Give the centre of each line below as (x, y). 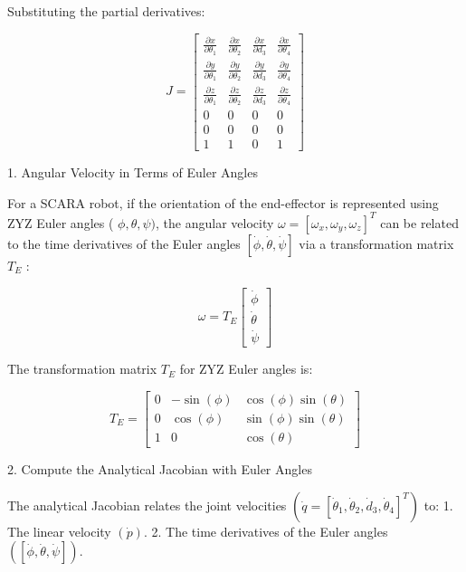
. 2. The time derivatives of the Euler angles (266, 531)
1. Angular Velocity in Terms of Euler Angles (133, 172)
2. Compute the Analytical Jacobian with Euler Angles (160, 469)
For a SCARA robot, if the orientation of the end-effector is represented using (223, 202)
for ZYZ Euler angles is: (246, 369)
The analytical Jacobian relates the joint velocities (147, 505)
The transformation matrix (82, 369)
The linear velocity (59, 531)
